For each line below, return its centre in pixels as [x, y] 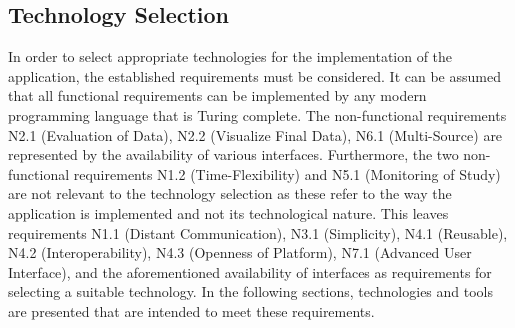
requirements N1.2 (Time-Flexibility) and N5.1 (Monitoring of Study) [287, 173]
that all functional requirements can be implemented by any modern [217, 95]
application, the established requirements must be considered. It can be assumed [254, 75]
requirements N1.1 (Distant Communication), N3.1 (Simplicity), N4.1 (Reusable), [258, 232]
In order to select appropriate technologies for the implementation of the [230, 56]
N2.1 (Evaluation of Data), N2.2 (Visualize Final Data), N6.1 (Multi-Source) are [255, 134]
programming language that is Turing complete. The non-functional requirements [257, 114]
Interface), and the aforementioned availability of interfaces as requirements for [250, 271]
